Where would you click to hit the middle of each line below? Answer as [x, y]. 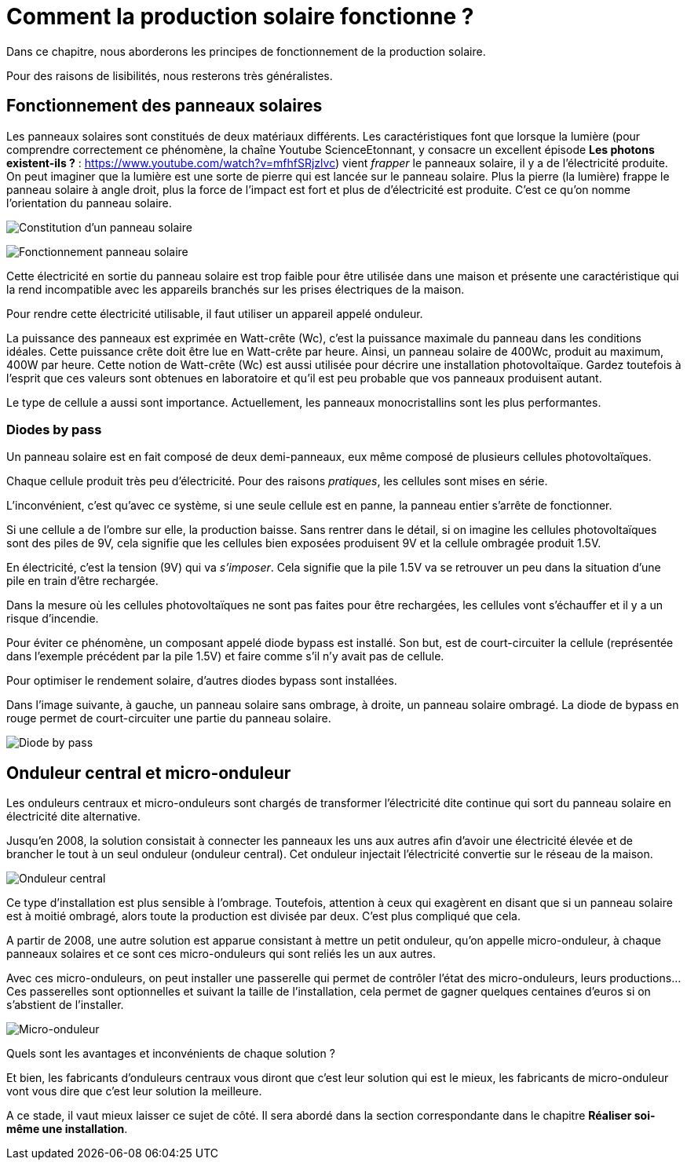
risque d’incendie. [53, 619]
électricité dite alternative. [73, 817]
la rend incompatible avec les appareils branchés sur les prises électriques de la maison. [236, 289]
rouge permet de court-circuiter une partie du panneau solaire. [169, 718]
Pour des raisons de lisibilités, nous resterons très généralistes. [170, 75]
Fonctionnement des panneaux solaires [164, 106]
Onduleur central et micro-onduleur [149, 773]
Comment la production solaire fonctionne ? [240, 16]
